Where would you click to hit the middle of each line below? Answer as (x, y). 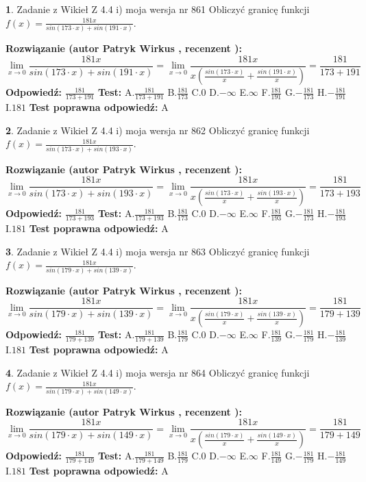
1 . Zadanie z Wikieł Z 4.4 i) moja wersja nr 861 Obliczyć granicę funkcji (158, 9)
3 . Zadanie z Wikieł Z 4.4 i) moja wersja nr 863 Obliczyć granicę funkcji (158, 251)
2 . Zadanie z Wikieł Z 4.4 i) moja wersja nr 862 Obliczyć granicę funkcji (158, 130)
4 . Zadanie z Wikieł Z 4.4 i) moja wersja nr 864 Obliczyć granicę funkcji (158, 372)
